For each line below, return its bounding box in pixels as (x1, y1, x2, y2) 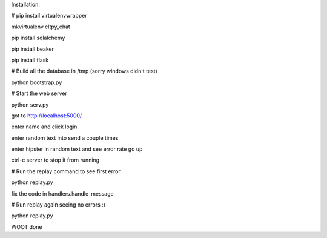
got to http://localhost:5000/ (11, 112, 82, 119)
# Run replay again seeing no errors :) (11, 201, 106, 208)
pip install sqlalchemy (11, 34, 65, 42)
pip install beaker (11, 45, 54, 53)
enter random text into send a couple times (11, 134, 119, 142)
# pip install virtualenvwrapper (11, 12, 87, 19)
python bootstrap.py (11, 79, 62, 86)
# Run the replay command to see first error (11, 167, 121, 175)
